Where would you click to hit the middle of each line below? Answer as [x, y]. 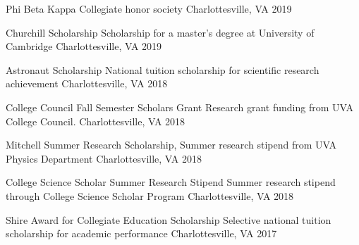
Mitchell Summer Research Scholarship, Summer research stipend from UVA [171, 145]
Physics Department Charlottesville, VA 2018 [104, 158]
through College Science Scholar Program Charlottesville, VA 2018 [150, 195]
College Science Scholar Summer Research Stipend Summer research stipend [171, 182]
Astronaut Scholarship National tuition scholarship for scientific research [163, 69]
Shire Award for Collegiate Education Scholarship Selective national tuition [169, 219]
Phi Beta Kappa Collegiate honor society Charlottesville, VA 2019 [149, 8]
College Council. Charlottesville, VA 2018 [96, 121]
